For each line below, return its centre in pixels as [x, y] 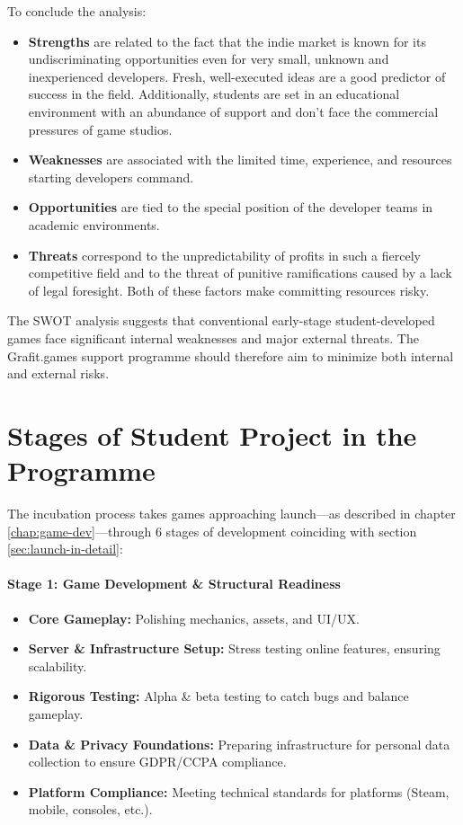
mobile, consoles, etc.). [90, 809]
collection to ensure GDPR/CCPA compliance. [157, 762]
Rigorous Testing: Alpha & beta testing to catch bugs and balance [218, 696]
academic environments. [94, 224]
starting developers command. [111, 177]
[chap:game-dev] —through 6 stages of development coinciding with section [212, 531]
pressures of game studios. [100, 129]
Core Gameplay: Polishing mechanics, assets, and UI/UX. [194, 618]
